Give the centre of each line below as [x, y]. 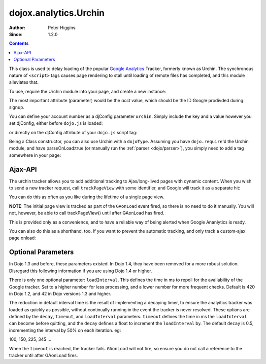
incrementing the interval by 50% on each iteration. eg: [65, 330]
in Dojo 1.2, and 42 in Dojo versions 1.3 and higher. [60, 293]
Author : [17, 28]
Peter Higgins [62, 28]
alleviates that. [24, 82]
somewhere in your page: [35, 155]
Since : [16, 34]
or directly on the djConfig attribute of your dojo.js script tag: [73, 132]
